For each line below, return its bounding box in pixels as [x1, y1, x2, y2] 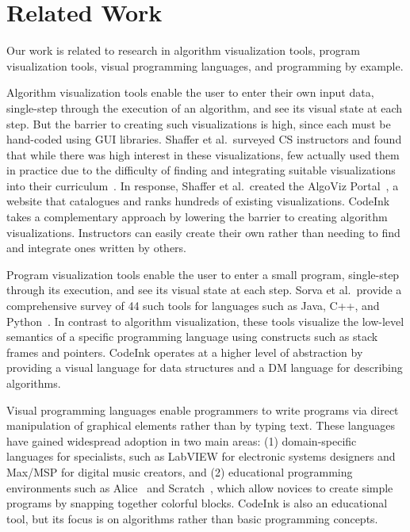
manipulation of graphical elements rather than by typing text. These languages [6, 417, 395, 434]
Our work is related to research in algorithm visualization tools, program [6, 42, 360, 59]
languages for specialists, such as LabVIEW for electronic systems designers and [6, 448, 396, 465]
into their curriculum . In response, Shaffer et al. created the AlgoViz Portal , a [6, 177, 399, 193]
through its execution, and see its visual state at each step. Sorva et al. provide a [6, 281, 402, 298]
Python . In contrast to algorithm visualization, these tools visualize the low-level [6, 312, 404, 329]
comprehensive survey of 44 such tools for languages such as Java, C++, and [6, 297, 380, 314]
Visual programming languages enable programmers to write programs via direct [6, 401, 399, 418]
